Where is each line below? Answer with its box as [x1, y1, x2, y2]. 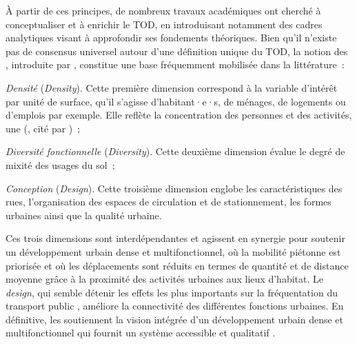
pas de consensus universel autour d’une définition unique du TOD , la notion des [6, 43, 348, 58]
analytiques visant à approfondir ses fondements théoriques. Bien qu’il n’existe [6, 30, 337, 45]
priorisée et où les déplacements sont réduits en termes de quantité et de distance [6, 258, 349, 272]
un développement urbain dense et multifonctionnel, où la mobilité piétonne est [6, 244, 341, 259]
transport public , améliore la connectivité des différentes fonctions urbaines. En [6, 299, 344, 313]
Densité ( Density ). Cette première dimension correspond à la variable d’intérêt [6, 80, 338, 94]
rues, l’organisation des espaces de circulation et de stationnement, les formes [6, 194, 331, 209]
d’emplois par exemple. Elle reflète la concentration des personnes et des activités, [6, 108, 352, 122]
